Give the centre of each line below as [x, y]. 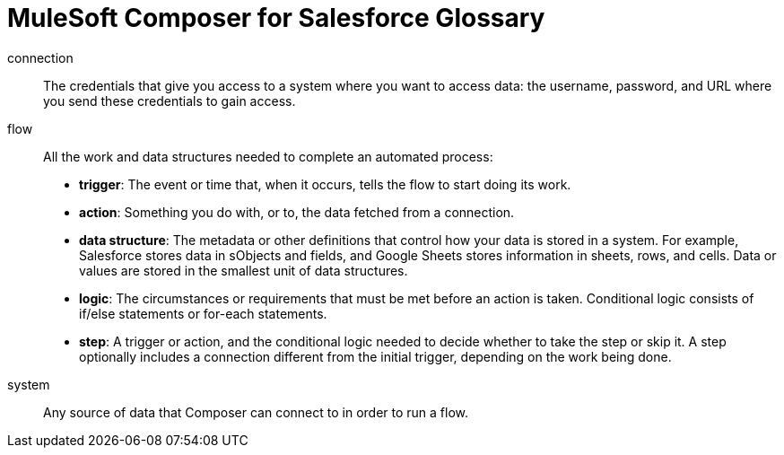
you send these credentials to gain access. [170, 101]
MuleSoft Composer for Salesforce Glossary [276, 18]
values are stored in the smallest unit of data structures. [244, 270]
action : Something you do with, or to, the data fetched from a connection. [297, 212]
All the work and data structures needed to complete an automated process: [268, 156]
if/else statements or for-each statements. [203, 313]
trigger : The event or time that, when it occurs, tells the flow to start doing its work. [325, 184]
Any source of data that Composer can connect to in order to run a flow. [256, 412]
